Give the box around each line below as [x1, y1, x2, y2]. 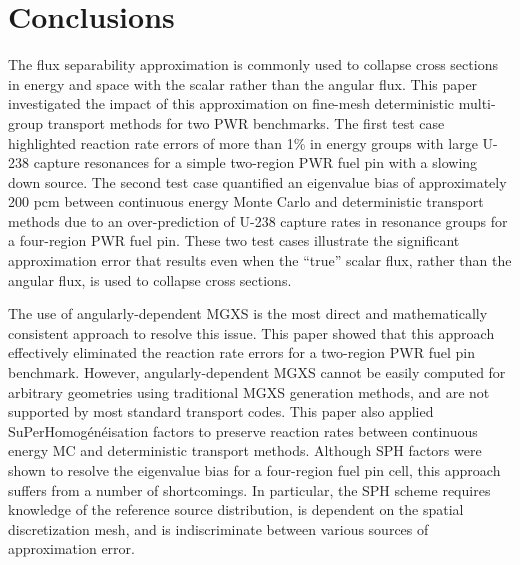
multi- [458, 93, 496, 114]
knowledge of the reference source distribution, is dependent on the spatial [8, 499, 464, 520]
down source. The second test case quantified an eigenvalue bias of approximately [8, 171, 507, 192]
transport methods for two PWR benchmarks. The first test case [47, 112, 445, 133]
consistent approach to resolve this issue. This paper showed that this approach [8, 322, 495, 343]
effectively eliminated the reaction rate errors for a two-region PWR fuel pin [8, 342, 475, 363]
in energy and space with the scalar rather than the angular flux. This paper [8, 73, 478, 94]
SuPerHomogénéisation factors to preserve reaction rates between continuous [8, 420, 478, 441]
